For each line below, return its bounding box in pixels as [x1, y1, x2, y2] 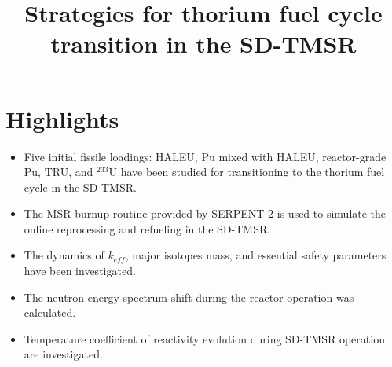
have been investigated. [24, 262, 136, 279]
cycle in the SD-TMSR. [24, 178, 137, 195]
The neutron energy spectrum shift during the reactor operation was [24, 288, 354, 305]
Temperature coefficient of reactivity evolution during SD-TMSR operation [24, 330, 385, 347]
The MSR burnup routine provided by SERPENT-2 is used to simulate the [24, 205, 387, 222]
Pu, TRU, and [24, 163, 93, 180]
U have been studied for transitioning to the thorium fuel [108, 163, 385, 180]
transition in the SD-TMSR [50, 28, 357, 60]
